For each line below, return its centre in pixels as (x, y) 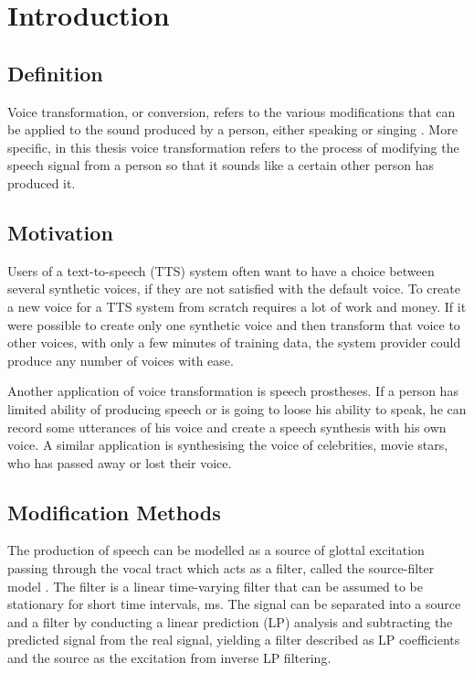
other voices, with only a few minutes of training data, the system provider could (234, 342)
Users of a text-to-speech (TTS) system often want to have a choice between (221, 270)
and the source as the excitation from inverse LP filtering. (169, 658)
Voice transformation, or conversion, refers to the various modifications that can (232, 111)
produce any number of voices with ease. (121, 360)
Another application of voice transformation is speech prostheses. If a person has (233, 391)
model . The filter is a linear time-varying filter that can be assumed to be (215, 586)
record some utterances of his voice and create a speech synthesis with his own (227, 427)
